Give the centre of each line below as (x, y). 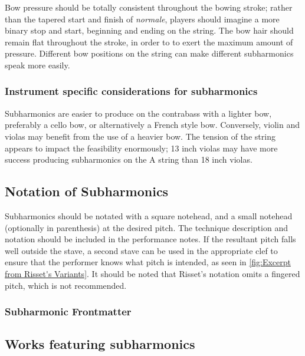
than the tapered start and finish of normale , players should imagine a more (142, 19)
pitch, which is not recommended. (66, 285)
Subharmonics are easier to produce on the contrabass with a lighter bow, (138, 113)
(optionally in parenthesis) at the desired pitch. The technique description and (146, 227)
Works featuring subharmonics (100, 344)
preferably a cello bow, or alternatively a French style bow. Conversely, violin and (152, 125)
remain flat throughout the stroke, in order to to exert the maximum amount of (149, 42)
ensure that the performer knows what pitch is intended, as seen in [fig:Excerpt (148, 262)
